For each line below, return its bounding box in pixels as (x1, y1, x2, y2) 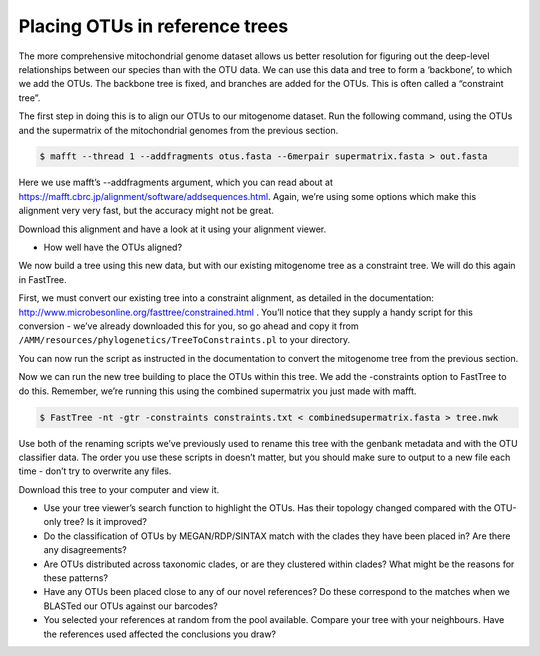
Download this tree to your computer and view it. (18, 483, 220, 495)
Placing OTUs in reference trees (18, 15, 289, 37)
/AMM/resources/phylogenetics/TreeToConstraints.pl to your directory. (18, 334, 350, 346)
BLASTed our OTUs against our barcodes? (43, 600, 219, 612)
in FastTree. (18, 273, 67, 285)
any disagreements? (43, 544, 127, 556)
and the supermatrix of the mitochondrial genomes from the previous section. (18, 124, 339, 136)
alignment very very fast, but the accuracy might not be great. (18, 205, 274, 217)
